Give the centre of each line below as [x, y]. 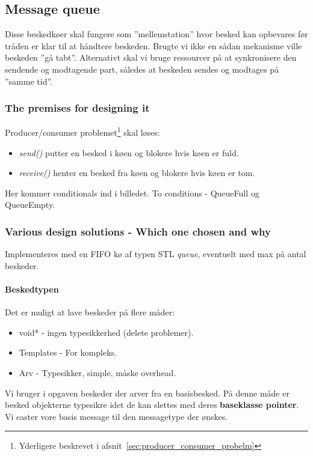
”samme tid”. [29, 81]
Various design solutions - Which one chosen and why [138, 231]
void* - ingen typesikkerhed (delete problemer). [106, 332]
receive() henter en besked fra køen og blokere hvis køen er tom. [137, 173]
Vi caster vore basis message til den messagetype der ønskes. [116, 416]
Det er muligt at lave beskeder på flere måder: [90, 312]
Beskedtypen [32, 289]
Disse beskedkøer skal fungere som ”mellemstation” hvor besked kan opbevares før [156, 34]
